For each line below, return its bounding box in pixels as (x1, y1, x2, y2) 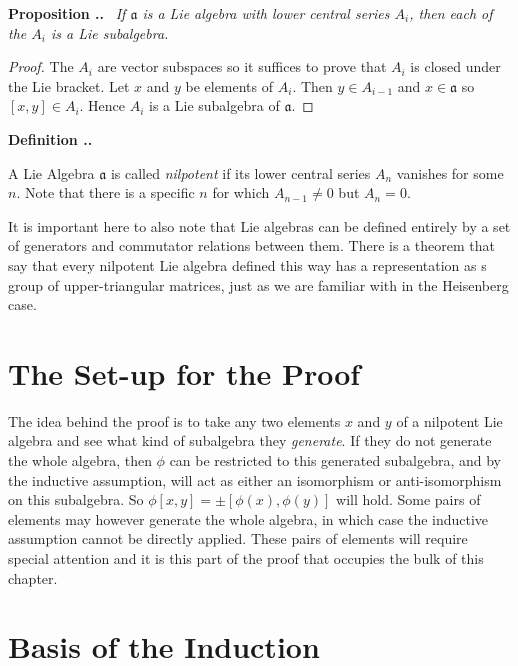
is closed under (410, 56, 501, 77)
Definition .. (8, 128, 93, 149)
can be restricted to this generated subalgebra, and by (169, 450, 501, 471)
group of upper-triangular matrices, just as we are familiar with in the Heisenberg (8, 274, 509, 295)
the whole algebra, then (8, 450, 152, 471)
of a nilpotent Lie (396, 410, 503, 431)
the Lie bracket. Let (8, 75, 130, 96)
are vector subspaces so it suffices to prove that (97, 56, 387, 77)
